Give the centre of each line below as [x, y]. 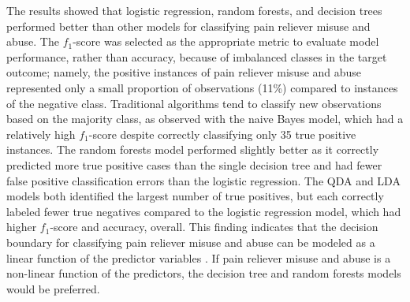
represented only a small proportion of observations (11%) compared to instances [202, 87]
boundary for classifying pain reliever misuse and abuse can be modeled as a [191, 242]
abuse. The [33, 41]
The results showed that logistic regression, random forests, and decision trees [194, 10]
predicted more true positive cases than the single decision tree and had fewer [194, 164]
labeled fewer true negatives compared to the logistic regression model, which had [204, 211]
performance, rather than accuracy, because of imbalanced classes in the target [197, 56]
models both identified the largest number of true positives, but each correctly [195, 196]
